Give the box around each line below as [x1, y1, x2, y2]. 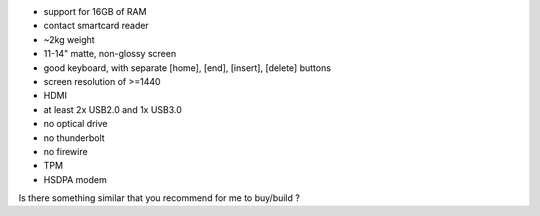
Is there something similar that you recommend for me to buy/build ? [18, 192, 300, 204]
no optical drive [43, 118, 108, 130]
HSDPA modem [43, 173, 107, 185]
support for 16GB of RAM [43, 6, 147, 17]
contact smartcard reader [43, 20, 149, 32]
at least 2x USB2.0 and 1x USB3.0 [43, 103, 182, 115]
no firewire [43, 145, 89, 157]
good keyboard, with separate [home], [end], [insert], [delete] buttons [43, 61, 332, 74]
